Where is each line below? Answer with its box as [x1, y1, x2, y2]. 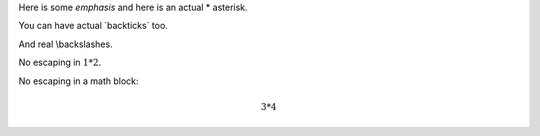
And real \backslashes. [18, 38, 114, 50]
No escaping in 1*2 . [18, 56, 102, 69]
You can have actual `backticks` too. [18, 20, 169, 32]
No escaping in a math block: [18, 75, 139, 87]
